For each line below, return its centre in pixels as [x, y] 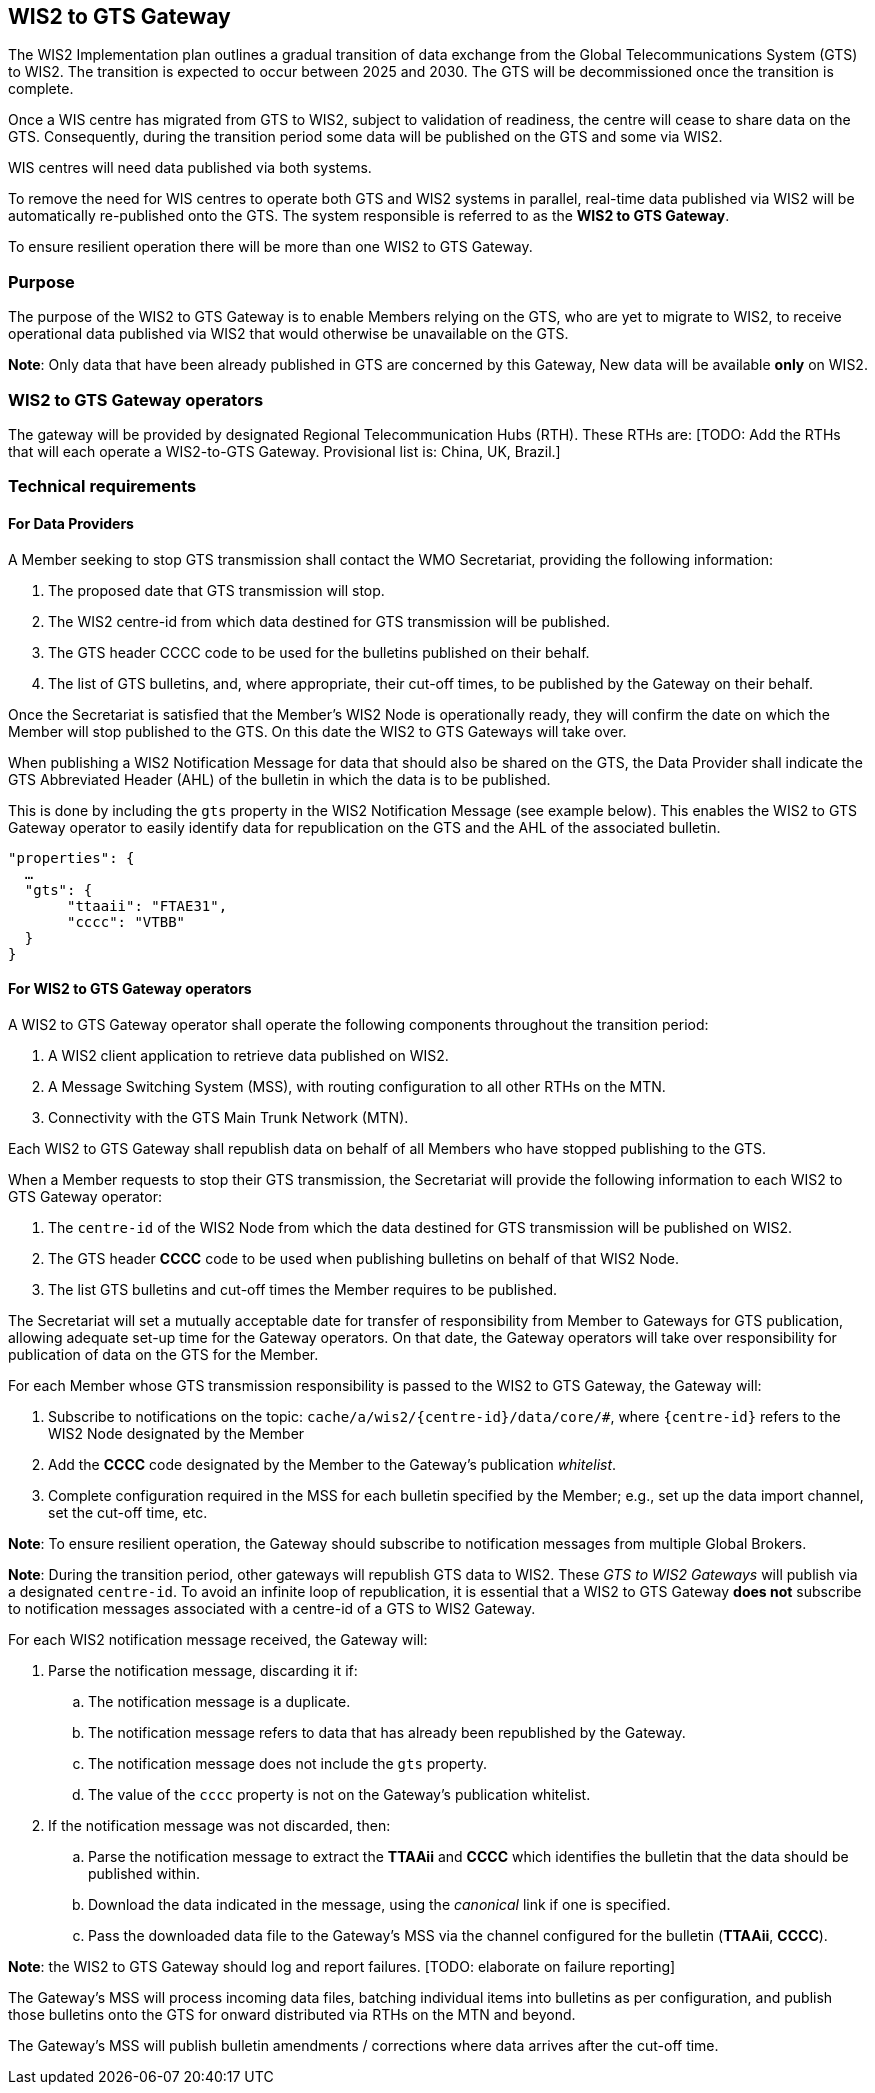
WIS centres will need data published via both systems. [190, 168]
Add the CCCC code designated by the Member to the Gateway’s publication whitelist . [332, 1464]
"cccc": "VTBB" [126, 921]
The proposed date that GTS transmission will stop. [216, 590]
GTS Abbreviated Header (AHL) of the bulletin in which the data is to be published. [279, 779]
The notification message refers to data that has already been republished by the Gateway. [387, 1732]
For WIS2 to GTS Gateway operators [130, 989]
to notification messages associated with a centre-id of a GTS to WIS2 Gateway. [272, 1608]
